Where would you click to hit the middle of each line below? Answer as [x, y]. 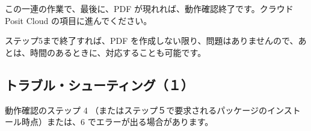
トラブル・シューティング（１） [99, 84]
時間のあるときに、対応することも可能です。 [118, 52]
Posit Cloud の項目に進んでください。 [79, 20]
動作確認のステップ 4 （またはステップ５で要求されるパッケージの [136, 110]
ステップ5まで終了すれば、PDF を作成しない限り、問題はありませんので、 [152, 41]
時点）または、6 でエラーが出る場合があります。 [117, 122]
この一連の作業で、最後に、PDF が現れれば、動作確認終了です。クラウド [149, 8]
